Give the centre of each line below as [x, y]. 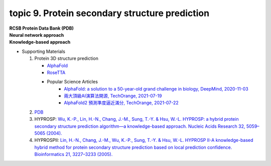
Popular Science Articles [72, 82]
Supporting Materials [43, 51]
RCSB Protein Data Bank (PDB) [41, 28]
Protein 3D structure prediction [66, 58]
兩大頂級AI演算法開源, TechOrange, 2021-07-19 [113, 96]
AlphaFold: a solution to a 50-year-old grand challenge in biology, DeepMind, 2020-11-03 [156, 89]
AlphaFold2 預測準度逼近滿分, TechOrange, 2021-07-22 [121, 103]
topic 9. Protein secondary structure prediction [109, 13]
